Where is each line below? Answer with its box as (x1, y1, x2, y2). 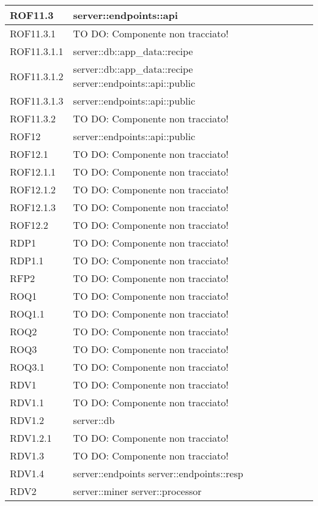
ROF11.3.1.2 (10, 69, 64, 83)
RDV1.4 (10, 466, 45, 480)
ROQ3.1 (10, 360, 45, 374)
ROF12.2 (10, 218, 48, 232)
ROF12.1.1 (10, 165, 56, 179)
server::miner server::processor (73, 484, 202, 498)
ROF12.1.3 (10, 200, 56, 214)
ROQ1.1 (10, 307, 45, 321)
